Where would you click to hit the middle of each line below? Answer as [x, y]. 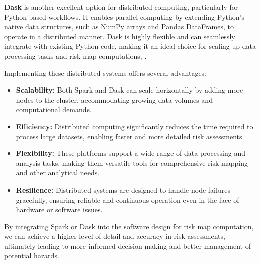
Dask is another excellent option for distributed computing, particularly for [121, 7]
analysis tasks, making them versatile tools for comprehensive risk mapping [132, 163]
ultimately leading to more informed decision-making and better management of [127, 246]
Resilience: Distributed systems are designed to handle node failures [123, 189]
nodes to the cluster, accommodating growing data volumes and [114, 99]
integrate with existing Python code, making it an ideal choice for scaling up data [130, 46]
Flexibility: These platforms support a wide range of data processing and [131, 153]
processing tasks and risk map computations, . [75, 56]
